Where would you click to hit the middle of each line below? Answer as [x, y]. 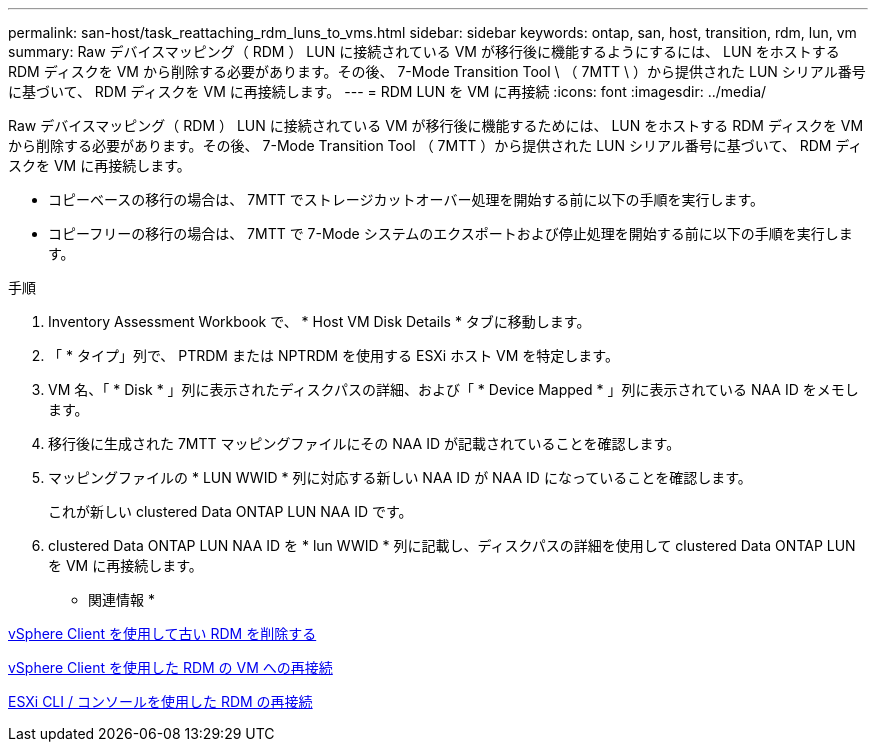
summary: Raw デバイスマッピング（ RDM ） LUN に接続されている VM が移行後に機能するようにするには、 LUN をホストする [424, 51]
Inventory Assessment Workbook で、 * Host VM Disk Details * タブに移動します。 [319, 321]
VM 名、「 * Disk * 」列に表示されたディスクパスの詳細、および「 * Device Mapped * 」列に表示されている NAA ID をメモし [453, 389]
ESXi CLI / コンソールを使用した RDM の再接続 [160, 701]
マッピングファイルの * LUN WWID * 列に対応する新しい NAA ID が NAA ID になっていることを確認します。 [400, 477]
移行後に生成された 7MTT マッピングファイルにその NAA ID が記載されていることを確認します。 [364, 443]
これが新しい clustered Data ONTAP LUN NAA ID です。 [230, 511]
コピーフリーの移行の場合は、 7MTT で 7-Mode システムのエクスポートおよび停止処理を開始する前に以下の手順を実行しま [450, 233]
